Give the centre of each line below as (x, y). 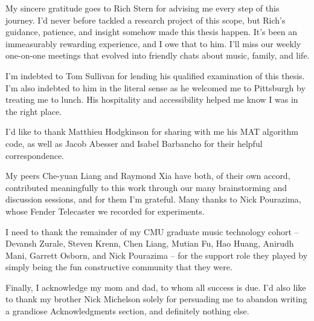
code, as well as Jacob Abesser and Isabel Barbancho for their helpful (134, 143)
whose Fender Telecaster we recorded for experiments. (105, 211)
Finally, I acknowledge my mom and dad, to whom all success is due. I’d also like (156, 287)
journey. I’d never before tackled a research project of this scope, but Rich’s (146, 20)
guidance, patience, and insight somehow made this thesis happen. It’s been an (152, 32)
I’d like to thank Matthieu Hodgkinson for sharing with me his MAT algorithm (152, 131)
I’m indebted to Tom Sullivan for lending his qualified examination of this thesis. (155, 75)
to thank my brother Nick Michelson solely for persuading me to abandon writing (156, 299)
